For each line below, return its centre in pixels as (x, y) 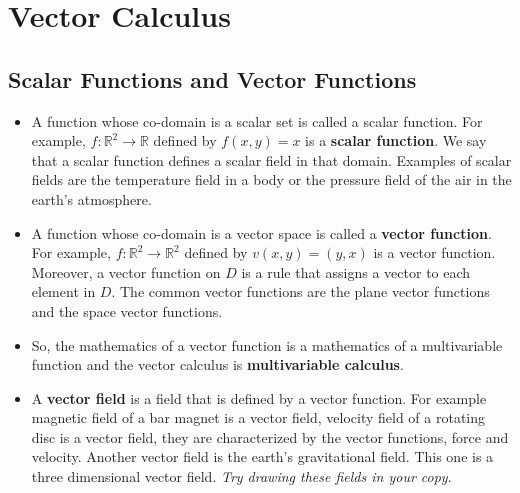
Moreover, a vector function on (126, 271)
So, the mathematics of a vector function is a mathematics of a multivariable (267, 344)
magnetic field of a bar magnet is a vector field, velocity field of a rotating (258, 417)
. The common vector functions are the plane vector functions (300, 291)
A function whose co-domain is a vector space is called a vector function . (261, 232)
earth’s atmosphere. (91, 198)
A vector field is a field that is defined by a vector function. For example (259, 397)
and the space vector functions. (127, 310)
